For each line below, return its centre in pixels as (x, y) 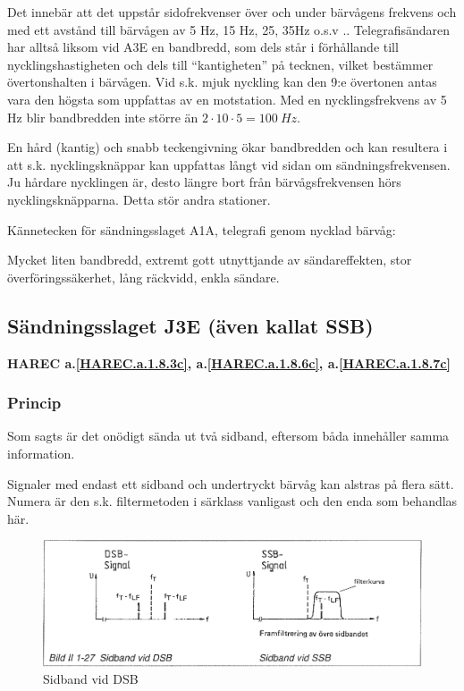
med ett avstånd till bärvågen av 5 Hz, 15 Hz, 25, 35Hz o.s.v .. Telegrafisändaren (228, 29)
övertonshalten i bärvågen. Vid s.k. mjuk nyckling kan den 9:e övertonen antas (222, 82)
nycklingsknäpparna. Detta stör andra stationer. (139, 199)
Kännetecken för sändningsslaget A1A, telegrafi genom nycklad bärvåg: (202, 229)
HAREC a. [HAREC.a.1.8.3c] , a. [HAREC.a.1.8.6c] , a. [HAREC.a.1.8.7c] (229, 362)
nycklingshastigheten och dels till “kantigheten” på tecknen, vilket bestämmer (220, 64)
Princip (34, 403)
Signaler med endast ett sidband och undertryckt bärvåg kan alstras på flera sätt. (231, 483)
